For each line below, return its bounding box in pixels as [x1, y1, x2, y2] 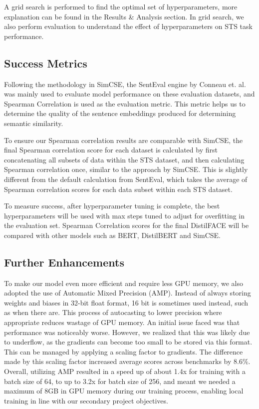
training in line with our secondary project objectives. [4, 395, 168, 405]
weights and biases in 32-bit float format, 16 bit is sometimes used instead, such [4, 297, 249, 307]
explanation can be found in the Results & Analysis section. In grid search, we [4, 11, 244, 21]
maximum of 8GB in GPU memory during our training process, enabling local [4, 385, 244, 396]
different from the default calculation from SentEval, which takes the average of [4, 173, 248, 184]
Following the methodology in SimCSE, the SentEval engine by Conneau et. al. [4, 78, 246, 89]
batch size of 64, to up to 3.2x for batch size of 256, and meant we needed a [4, 375, 236, 386]
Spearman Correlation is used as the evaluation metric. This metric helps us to [4, 98, 246, 108]
